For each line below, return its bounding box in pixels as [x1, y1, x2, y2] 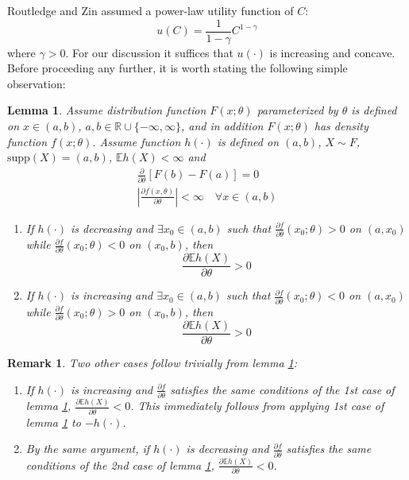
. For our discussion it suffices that [65, 44, 233, 60]
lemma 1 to [25, 413, 81, 430]
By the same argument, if [25, 440, 150, 457]
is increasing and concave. [269, 44, 395, 60]
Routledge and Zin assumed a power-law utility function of [7, 2, 294, 18]
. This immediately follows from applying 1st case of [130, 397, 384, 414]
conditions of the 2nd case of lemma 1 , [25, 456, 214, 473]
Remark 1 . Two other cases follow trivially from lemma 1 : [7, 354, 298, 371]
